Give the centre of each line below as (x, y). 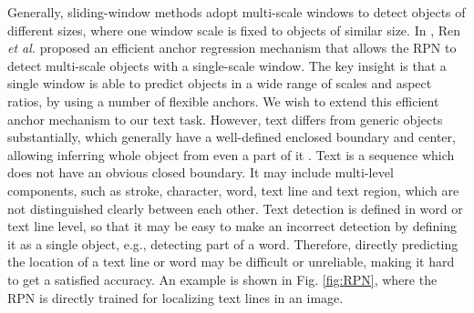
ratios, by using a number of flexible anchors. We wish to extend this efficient (223, 101)
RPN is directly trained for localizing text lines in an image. (175, 297)
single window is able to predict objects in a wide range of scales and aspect (220, 83)
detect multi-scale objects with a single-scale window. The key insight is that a (227, 65)
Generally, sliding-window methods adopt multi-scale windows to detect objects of (237, 12)
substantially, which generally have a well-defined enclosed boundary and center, (232, 137)
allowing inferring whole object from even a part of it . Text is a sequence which (231, 154)
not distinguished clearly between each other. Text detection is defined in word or (235, 208)
